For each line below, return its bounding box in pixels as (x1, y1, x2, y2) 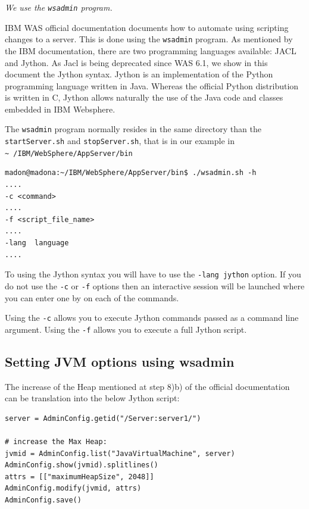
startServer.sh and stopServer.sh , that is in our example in (5, 135, 235, 147)
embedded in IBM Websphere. (5, 102, 116, 115)
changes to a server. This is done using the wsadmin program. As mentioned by (5, 33, 293, 45)
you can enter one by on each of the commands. (5, 291, 179, 304)
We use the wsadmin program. (5, 1, 113, 13)
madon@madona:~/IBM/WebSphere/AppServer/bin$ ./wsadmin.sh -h (5, 168, 257, 177)
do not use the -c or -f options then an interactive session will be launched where (5, 279, 305, 292)
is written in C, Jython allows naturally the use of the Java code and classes (5, 91, 283, 104)
